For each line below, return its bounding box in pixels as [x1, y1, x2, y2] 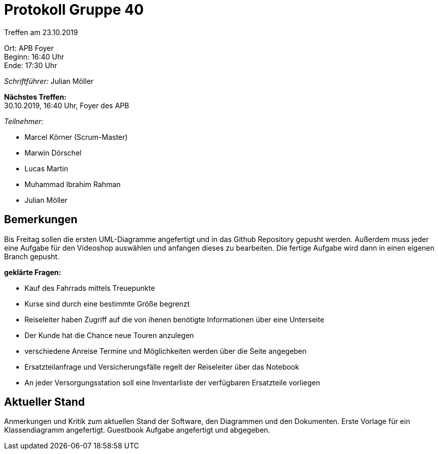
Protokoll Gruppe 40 [4, 1, 144, 18]
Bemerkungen [4, 213, 78, 226]
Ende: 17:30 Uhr [4, 60, 57, 70]
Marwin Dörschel [24, 148, 81, 157]
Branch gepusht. [4, 252, 60, 261]
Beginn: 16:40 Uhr [4, 52, 65, 61]
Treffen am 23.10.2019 [4, 27, 78, 37]
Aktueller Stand [4, 396, 85, 409]
